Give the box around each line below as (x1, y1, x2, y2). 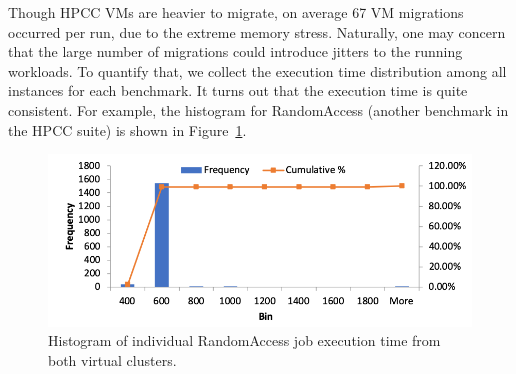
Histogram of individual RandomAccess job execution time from (48, 330, 441, 351)
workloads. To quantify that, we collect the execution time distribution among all (8, 60, 507, 81)
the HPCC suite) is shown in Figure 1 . (8, 119, 247, 140)
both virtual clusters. (48, 349, 177, 370)
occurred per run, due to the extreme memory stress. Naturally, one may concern (8, 21, 506, 42)
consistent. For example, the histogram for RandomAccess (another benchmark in (8, 99, 509, 120)
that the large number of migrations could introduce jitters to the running (8, 41, 463, 62)
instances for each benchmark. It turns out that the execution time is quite (8, 80, 468, 101)
